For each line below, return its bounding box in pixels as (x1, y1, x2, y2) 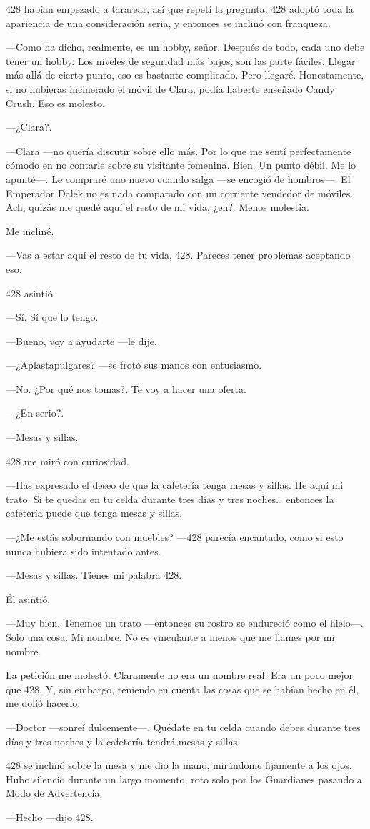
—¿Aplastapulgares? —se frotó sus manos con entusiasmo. (6, 357, 262, 372)
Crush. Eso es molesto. (6, 95, 105, 110)
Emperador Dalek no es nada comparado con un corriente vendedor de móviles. (6, 185, 354, 200)
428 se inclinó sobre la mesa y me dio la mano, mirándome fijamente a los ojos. (6, 758, 352, 773)
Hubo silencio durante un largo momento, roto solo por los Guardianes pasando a (6, 771, 362, 786)
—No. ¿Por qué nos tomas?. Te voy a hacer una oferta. (6, 381, 246, 396)
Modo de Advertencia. (6, 785, 103, 800)
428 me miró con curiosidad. (6, 453, 129, 468)
